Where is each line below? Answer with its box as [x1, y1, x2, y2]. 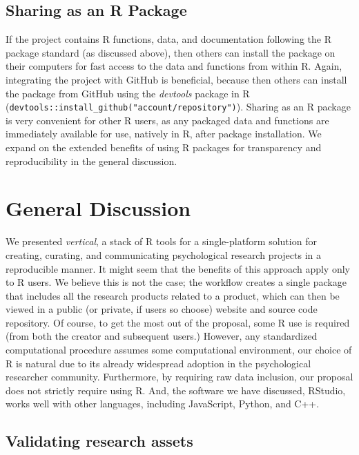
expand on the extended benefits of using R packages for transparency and [6, 140, 322, 155]
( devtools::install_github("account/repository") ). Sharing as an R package [6, 99, 351, 114]
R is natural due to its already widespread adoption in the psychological [6, 356, 311, 370]
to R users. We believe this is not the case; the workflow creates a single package [6, 275, 347, 289]
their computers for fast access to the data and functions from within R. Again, [6, 59, 342, 73]
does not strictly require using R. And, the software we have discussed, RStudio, [6, 383, 346, 397]
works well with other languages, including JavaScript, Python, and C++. [6, 396, 320, 411]
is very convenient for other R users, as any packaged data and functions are [6, 113, 329, 127]
